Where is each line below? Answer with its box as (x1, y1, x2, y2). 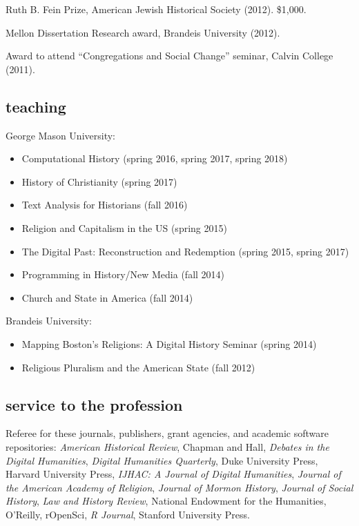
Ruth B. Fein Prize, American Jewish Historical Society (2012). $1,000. (6, 2, 307, 16)
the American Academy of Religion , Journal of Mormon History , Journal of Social (6, 480, 353, 494)
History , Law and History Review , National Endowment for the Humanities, (6, 494, 327, 508)
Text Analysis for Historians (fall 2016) (21, 197, 188, 212)
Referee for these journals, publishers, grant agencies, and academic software (6, 426, 329, 440)
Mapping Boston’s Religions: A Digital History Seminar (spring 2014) (21, 336, 317, 351)
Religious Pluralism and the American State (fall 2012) (21, 360, 255, 374)
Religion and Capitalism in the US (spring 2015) (21, 220, 227, 235)
